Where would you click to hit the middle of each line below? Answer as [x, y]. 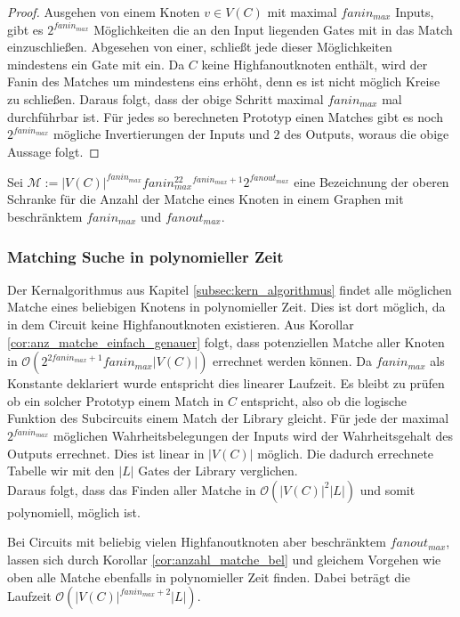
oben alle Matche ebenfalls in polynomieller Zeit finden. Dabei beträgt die [209, 576]
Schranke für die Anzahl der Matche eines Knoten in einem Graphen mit [206, 199]
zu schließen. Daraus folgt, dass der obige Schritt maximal [165, 98]
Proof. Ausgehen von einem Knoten [104, 12]
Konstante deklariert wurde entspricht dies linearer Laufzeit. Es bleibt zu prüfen [226, 383]
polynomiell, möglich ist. [74, 511]
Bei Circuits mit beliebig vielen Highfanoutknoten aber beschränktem [197, 542]
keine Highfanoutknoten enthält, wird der [315, 64]
